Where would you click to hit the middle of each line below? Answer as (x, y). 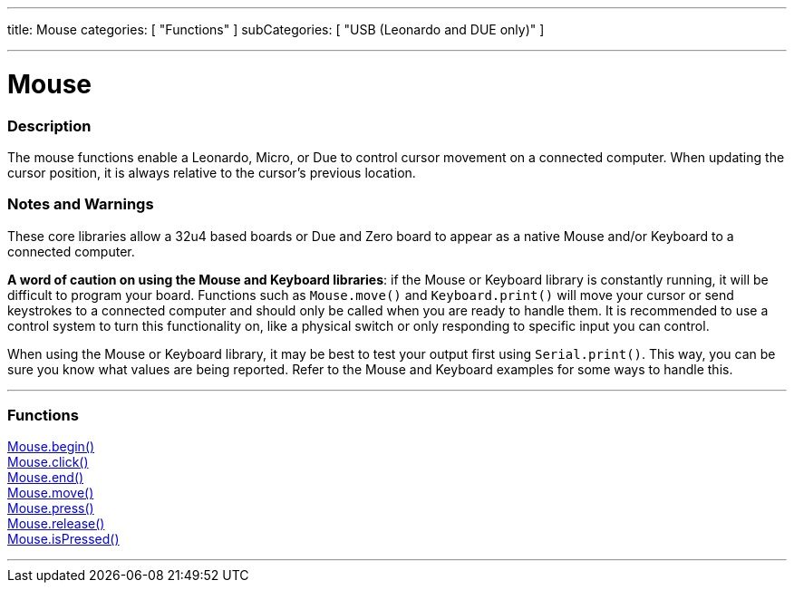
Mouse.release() (56, 524)
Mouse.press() (51, 508)
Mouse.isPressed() (63, 539)
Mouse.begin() (51, 447)
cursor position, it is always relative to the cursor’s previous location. (212, 172)
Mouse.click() (48, 462)
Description (49, 126)
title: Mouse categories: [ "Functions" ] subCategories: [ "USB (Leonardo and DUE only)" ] (276, 29)
